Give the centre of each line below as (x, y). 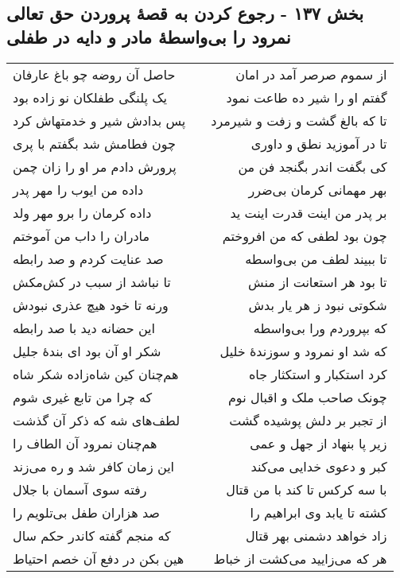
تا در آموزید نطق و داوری (319, 143)
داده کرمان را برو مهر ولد (82, 212)
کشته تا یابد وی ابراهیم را (318, 512)
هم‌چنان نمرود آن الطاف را (85, 443)
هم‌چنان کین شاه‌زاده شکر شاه (96, 374)
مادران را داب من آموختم (82, 235)
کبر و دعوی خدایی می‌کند (319, 466)
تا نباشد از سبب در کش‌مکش (92, 281)
